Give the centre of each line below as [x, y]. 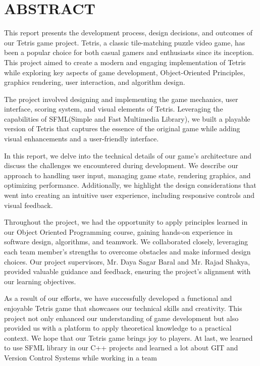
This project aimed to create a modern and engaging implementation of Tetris [125, 62]
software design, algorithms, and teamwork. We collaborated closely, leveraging [126, 242]
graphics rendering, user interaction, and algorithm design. [95, 82]
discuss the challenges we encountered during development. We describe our [121, 165]
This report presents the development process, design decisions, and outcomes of [128, 33]
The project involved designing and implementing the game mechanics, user [121, 99]
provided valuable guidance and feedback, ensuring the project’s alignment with [127, 271]
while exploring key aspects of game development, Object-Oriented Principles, [125, 72]
